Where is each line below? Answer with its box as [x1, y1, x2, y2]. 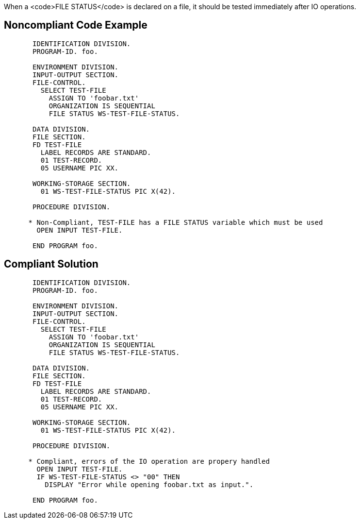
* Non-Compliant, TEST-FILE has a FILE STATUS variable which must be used [28, 218, 323, 226]
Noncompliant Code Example [4, 19, 147, 32]
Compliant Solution [4, 258, 98, 270]
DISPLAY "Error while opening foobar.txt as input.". [45, 480, 254, 489]
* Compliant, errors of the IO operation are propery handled [28, 457, 270, 465]
